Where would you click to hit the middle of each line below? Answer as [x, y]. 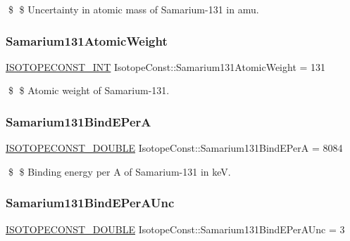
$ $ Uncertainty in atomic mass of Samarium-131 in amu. [133, 9]
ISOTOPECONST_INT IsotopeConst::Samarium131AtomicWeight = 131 [166, 66]
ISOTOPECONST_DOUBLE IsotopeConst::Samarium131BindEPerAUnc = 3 [175, 229]
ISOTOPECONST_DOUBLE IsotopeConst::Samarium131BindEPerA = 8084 [174, 148]
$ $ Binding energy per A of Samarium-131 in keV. [119, 171]
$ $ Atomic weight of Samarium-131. [89, 90]
